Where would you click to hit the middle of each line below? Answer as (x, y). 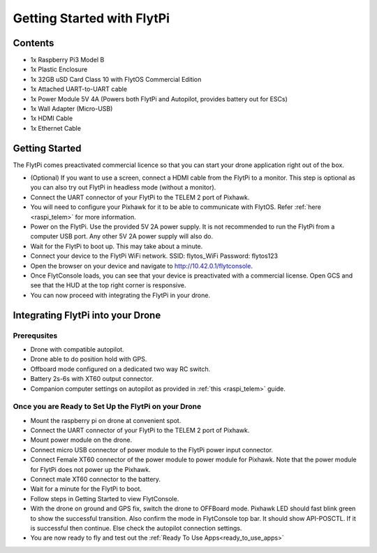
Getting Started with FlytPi (91, 18)
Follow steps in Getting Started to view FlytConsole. (105, 498)
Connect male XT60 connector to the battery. (95, 479)
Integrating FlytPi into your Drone (87, 315)
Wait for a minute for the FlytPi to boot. (86, 489)
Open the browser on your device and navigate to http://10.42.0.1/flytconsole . (141, 266)
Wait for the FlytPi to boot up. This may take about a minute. (117, 246)
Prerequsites (35, 336)
